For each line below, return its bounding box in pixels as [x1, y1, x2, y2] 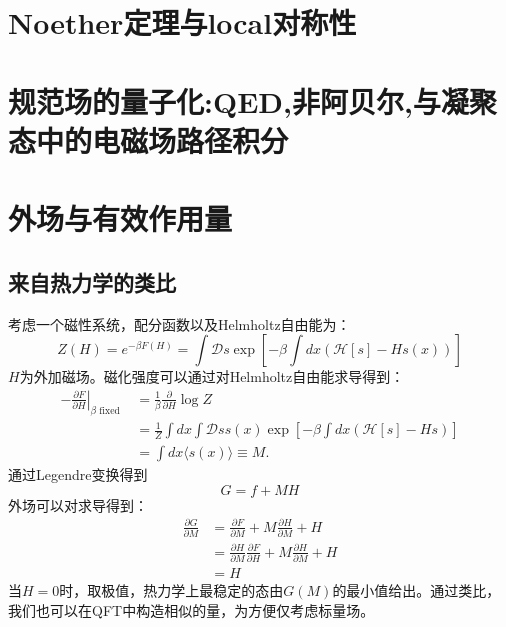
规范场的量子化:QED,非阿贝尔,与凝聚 [8, 80, 497, 121]
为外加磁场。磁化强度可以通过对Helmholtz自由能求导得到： [19, 366, 405, 387]
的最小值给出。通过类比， [332, 580, 501, 601]
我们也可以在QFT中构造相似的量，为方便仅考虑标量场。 [8, 599, 375, 620]
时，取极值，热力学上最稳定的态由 [59, 580, 284, 601]
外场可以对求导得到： [8, 494, 148, 515]
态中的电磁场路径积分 [8, 119, 289, 160]
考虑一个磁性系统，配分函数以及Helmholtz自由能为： [8, 313, 351, 334]
